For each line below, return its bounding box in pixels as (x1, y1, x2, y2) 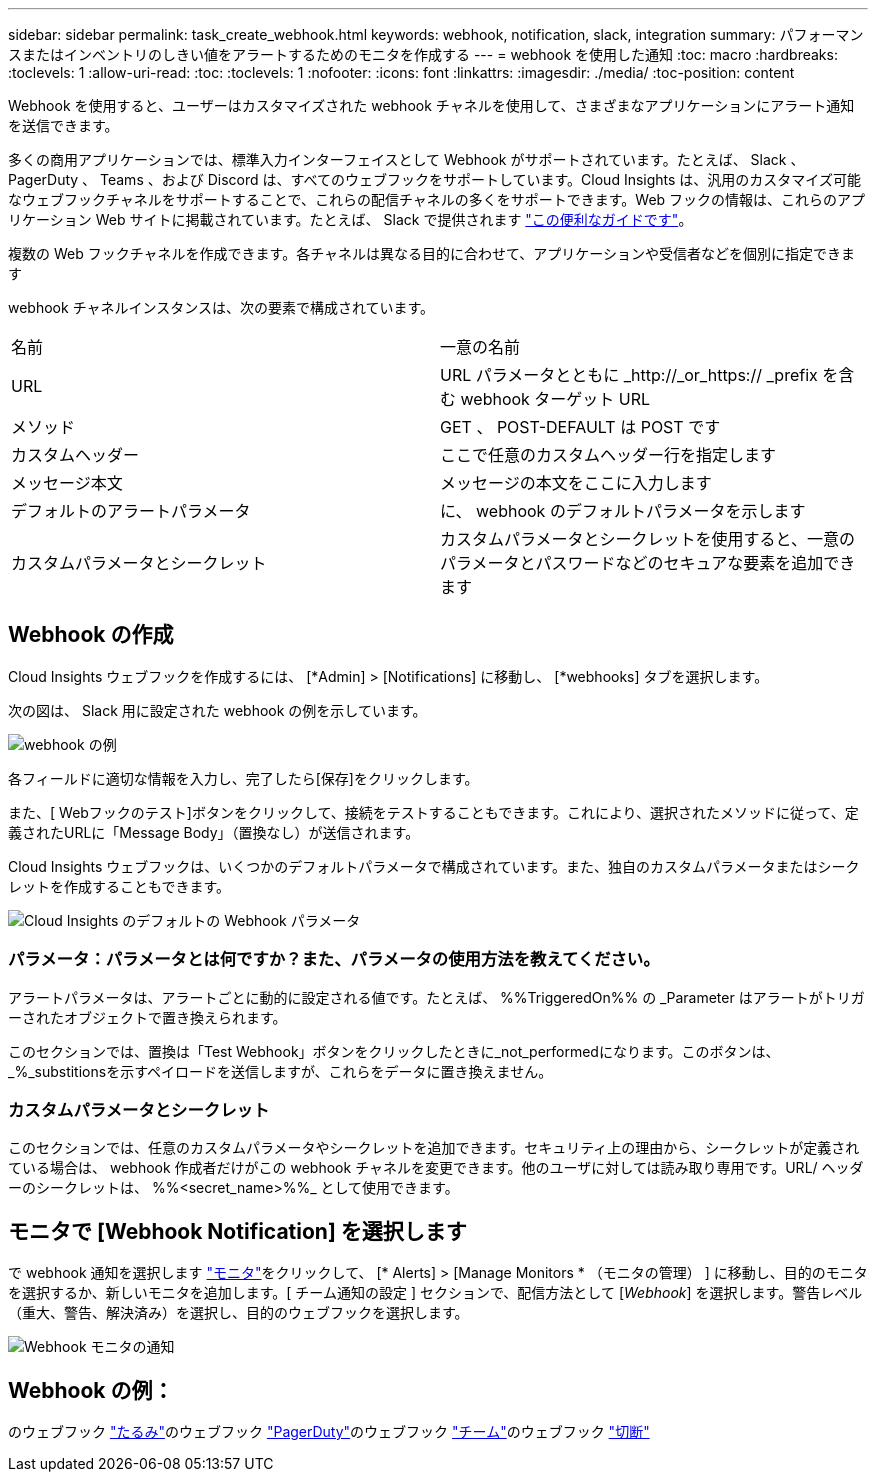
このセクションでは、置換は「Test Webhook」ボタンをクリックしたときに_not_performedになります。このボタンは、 (8, 1042, 780, 1060)
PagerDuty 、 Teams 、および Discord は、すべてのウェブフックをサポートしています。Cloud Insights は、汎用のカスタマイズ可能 (8, 171, 861, 188)
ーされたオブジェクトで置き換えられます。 (8, 1008, 287, 1026)
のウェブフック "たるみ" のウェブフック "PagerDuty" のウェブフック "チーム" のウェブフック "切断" (8, 1423, 650, 1441)
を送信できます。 (8, 117, 119, 134)
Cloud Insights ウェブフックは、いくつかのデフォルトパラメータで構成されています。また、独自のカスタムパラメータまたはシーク (8, 857, 860, 875)
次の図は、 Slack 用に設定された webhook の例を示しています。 (8, 701, 427, 719)
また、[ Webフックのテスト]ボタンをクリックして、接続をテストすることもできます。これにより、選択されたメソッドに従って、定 (8, 803, 859, 821)
